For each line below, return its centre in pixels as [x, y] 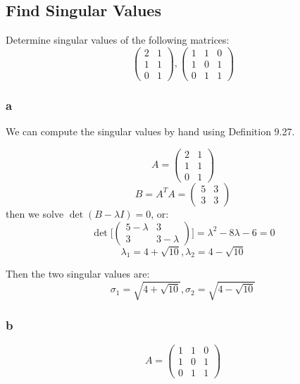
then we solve [35, 213]
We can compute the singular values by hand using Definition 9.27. [150, 131]
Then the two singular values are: [78, 274]
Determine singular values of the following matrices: [118, 40]
